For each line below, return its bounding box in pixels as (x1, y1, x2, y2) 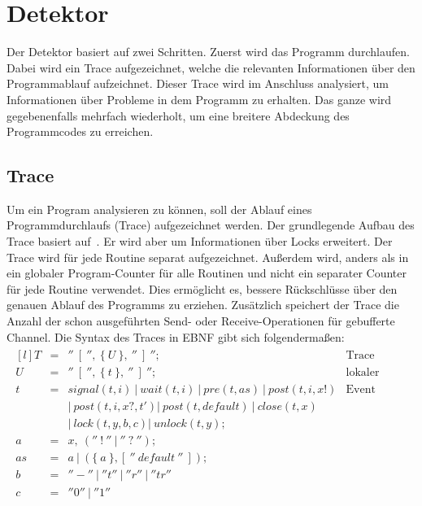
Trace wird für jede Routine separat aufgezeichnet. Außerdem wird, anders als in (7, 248, 409, 265)
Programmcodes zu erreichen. (7, 123, 154, 140)
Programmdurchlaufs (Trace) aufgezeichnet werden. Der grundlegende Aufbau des (7, 216, 415, 233)
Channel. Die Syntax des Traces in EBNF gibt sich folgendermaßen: (7, 328, 345, 345)
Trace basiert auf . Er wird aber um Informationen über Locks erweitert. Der (7, 233, 393, 250)
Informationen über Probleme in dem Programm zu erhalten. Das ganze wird (7, 90, 392, 107)
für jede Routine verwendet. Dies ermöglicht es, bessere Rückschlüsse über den (7, 280, 398, 297)
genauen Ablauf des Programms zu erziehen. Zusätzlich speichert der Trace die (7, 296, 399, 313)
